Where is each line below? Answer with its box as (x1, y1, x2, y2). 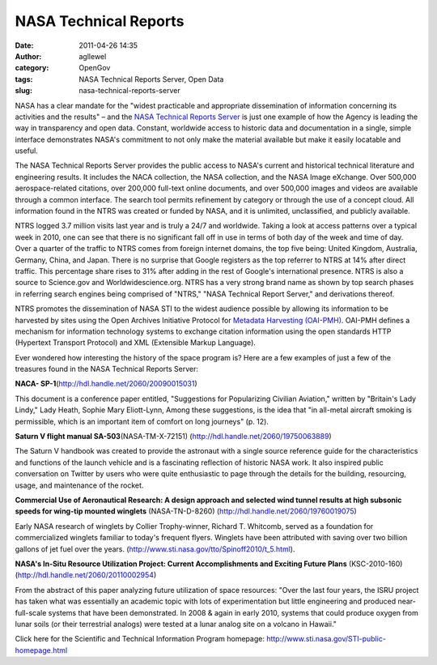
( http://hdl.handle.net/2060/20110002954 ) (15, 570, 157, 580)
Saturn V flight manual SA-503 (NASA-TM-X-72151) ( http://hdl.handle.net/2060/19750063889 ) (15, 432, 332, 441)
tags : (15, 74, 33, 84)
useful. (15, 146, 38, 156)
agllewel (78, 51, 107, 61)
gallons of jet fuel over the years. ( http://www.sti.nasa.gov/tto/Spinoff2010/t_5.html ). (15, 544, 295, 554)
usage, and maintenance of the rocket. (15, 480, 144, 490)
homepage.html (15, 645, 68, 655)
